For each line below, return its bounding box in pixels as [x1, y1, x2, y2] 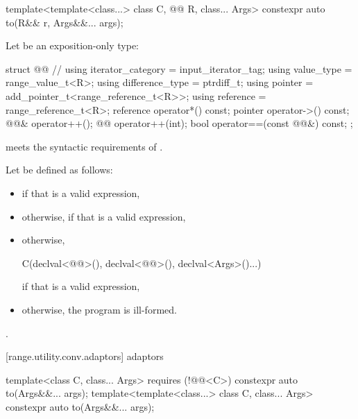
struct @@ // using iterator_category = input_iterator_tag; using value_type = [6, 61, 352, 76]
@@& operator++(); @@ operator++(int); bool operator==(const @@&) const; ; [6, 116, 353, 130]
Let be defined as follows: [6, 162, 113, 177]
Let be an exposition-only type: [6, 38, 139, 53]
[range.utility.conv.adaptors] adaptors [6, 349, 164, 364]
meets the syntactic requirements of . [6, 139, 163, 153]
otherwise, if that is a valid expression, [22, 209, 186, 223]
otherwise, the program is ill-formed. [22, 302, 177, 316]
